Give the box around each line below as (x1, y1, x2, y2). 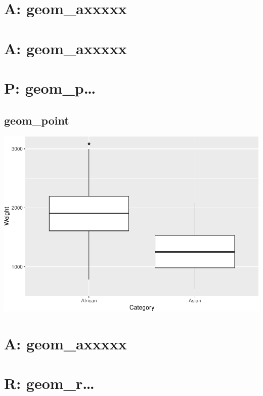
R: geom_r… (4, 373, 95, 393)
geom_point (4, 112, 69, 128)
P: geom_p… (4, 77, 96, 98)
